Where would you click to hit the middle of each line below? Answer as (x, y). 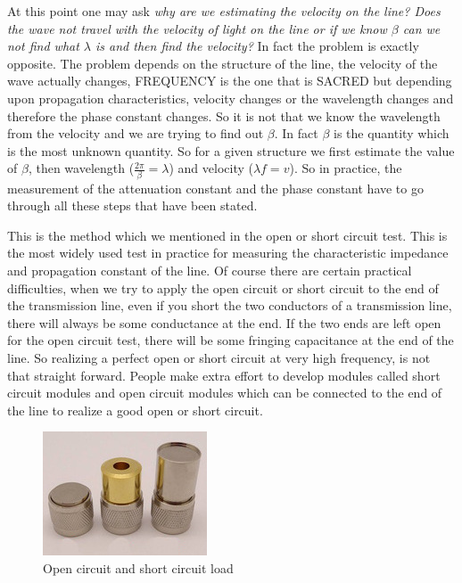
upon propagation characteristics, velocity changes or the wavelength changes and (231, 98)
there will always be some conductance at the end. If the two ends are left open (224, 322)
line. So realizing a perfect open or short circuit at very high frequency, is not (219, 357)
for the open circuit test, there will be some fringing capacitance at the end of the (231, 340)
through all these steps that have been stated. (132, 205)
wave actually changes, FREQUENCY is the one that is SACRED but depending (230, 81)
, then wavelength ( (81, 168)
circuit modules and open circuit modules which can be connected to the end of (225, 393)
